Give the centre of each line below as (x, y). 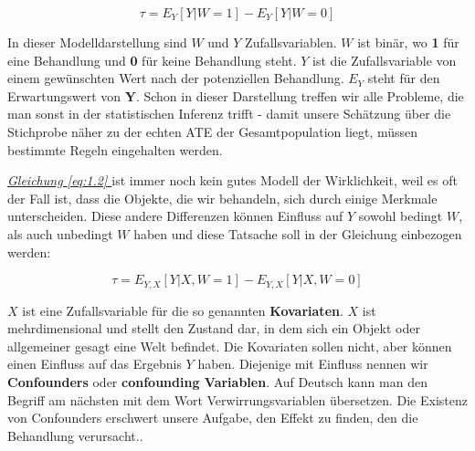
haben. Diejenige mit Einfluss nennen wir (313, 364)
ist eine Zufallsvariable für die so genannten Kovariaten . (183, 310)
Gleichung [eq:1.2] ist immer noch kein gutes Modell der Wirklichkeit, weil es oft (232, 180)
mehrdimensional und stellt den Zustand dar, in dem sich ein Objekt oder (214, 328)
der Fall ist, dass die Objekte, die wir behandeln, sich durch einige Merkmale (222, 198)
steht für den (404, 78)
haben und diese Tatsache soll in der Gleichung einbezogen (298, 233)
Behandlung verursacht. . (75, 435)
